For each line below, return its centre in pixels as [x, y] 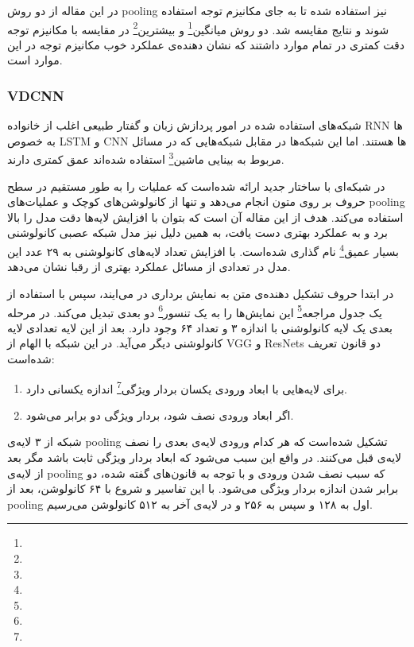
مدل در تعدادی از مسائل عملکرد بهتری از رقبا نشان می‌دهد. [149, 267]
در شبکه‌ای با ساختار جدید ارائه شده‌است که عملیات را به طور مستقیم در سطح [196, 186]
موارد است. [35, 60]
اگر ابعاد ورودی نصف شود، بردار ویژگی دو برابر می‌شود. [160, 415]
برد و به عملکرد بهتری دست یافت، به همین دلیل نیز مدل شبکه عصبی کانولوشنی [197, 232]
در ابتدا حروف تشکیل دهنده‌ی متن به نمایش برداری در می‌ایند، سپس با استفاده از [201, 293]
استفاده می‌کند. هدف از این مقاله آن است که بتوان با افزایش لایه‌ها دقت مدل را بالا [205, 217]
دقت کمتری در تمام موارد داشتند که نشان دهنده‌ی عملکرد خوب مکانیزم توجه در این [206, 44]
